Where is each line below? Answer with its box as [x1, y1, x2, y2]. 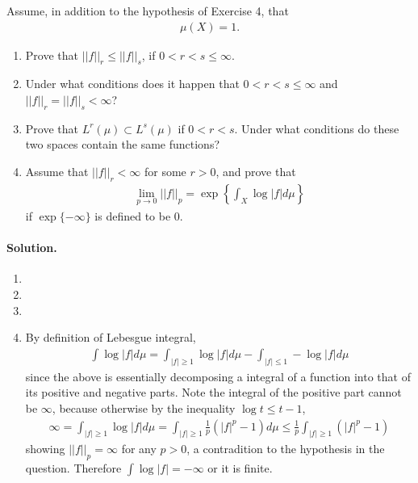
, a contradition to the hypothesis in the [186, 440, 385, 457]
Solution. [6, 239, 57, 256]
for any [121, 440, 157, 457]
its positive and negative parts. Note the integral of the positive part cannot [25, 384, 402, 401]
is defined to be [94, 208, 171, 225]
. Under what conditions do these [234, 120, 399, 136]
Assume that [25, 163, 89, 179]
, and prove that [215, 163, 296, 179]
